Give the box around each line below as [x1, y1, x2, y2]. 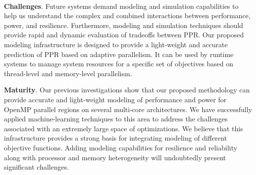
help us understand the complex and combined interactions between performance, [4, 10, 251, 21]
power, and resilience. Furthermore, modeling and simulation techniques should [4, 20, 243, 30]
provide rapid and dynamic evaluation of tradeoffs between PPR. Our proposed [4, 29, 244, 40]
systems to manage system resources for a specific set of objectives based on [4, 58, 233, 69]
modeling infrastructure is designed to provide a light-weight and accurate [4, 39, 228, 49]
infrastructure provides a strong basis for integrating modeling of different [4, 133, 227, 143]
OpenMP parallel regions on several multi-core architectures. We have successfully [4, 104, 252, 114]
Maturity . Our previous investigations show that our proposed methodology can [4, 85, 250, 95]
